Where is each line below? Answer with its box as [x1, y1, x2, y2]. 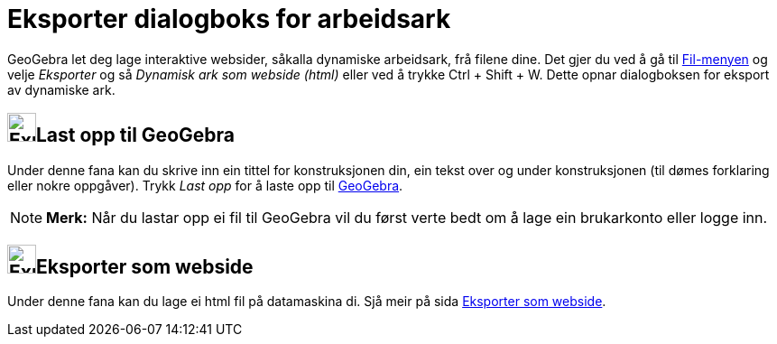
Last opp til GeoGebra [36, 124, 235, 147]
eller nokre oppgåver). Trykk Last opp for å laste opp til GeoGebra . [7, 177, 403, 193]
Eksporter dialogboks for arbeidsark [7, 4, 451, 34]
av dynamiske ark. [7, 81, 116, 98]
